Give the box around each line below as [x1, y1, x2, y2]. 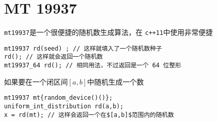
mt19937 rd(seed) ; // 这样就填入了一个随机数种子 [4, 45, 162, 52]
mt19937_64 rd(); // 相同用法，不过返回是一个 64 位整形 [4, 62, 182, 69]
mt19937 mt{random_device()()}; [4, 94, 113, 102]
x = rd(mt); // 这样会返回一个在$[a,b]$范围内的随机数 [4, 111, 174, 118]
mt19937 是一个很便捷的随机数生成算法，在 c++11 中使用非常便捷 [4, 27, 213, 37]
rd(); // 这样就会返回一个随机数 [4, 53, 103, 61]
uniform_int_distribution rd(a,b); [4, 103, 124, 110]
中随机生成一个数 [87, 76, 144, 87]
